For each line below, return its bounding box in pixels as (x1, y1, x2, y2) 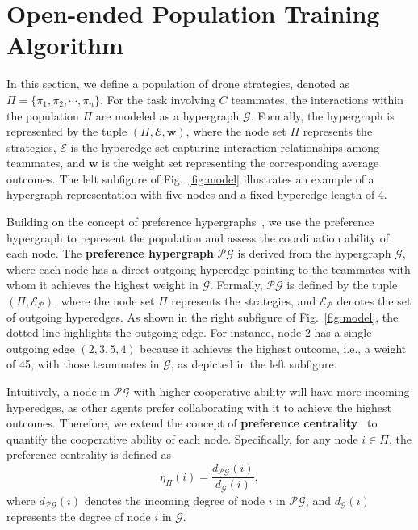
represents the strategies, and (171, 292, 316, 309)
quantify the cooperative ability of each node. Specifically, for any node (6, 430, 358, 447)
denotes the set (336, 292, 412, 309)
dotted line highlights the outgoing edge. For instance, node (6, 324, 302, 341)
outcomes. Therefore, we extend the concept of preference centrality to (6, 414, 378, 431)
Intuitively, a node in (6, 383, 110, 399)
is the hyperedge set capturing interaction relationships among (70, 138, 379, 155)
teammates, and (6, 154, 86, 171)
